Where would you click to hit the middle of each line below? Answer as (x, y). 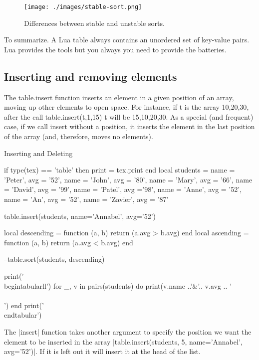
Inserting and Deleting (38, 153)
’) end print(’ (24, 305)
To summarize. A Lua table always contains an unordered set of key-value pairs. (127, 40)
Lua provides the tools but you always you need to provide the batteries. (115, 49)
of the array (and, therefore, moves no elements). (79, 136)
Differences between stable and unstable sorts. (94, 23)
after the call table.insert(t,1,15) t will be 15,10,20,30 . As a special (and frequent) (129, 116)
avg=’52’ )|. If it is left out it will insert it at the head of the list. (102, 351)
